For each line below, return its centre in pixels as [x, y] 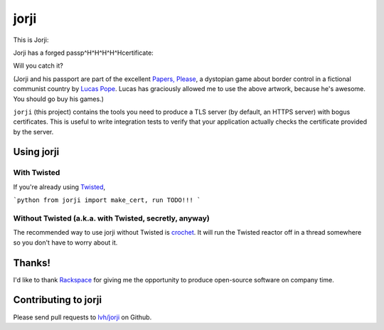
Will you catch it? [38, 66]
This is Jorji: [31, 40]
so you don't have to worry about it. [65, 243]
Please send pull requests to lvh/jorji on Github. [82, 317]
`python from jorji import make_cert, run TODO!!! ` [107, 200]
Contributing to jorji [58, 300]
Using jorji [36, 152]
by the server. [33, 132]
